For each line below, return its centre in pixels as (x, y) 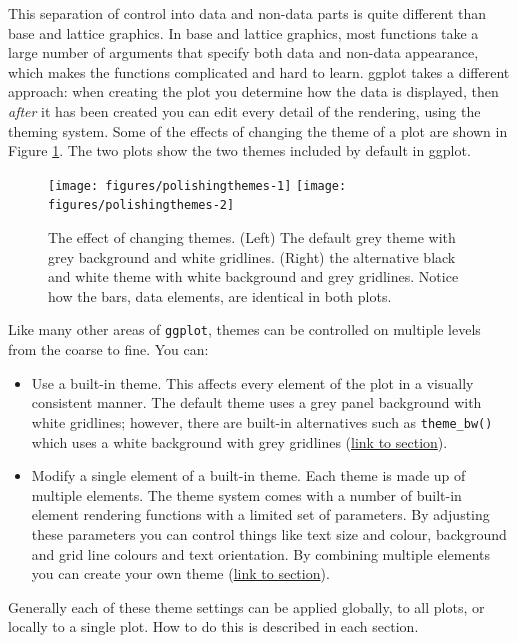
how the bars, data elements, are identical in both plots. (220, 295)
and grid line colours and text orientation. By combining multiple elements (261, 553)
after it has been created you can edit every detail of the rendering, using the (244, 110)
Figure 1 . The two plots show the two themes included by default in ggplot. (239, 150)
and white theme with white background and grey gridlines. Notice (253, 276)
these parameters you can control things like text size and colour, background (269, 533)
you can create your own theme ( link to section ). (180, 573)
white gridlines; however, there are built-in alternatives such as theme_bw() (262, 421)
